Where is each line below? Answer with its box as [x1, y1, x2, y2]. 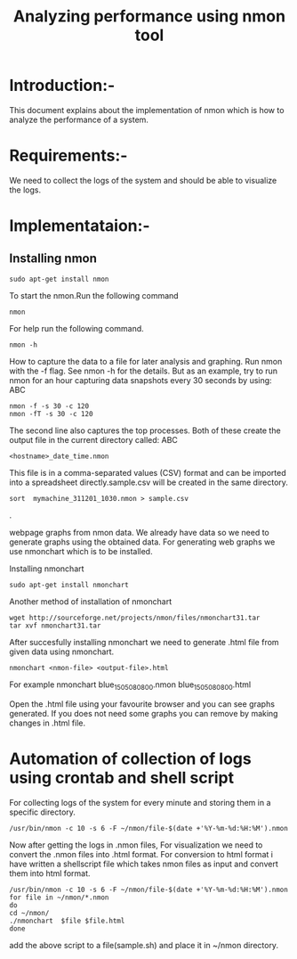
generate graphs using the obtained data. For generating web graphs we [9, 537, 276, 547]
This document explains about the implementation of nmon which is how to [9, 104, 285, 115]
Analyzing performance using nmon [12, 6, 286, 27]
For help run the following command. [9, 323, 144, 333]
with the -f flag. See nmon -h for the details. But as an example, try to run [9, 365, 278, 376]
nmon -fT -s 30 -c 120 [9, 409, 93, 418]
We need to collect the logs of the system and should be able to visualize [9, 175, 277, 185]
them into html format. [9, 867, 91, 879]
